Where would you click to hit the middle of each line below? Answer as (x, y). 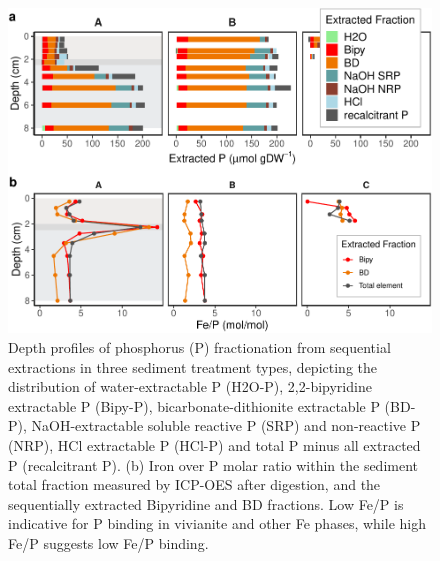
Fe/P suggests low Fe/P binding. (108, 542)
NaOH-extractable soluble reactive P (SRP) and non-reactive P (226, 425)
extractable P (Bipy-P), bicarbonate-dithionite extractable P (194, 405)
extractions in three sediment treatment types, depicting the (192, 366)
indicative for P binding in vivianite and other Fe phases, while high (217, 523)
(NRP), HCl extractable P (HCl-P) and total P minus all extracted (214, 444)
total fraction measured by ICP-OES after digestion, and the (194, 484)
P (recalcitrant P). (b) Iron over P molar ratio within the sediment (213, 464)
